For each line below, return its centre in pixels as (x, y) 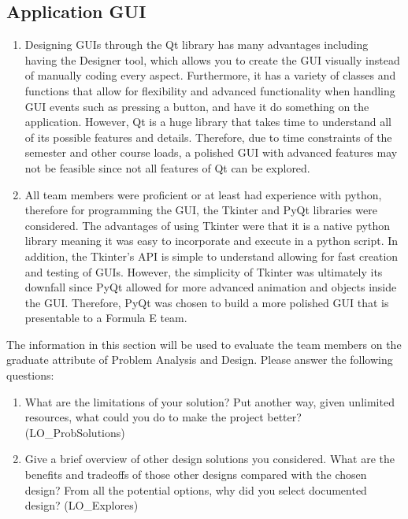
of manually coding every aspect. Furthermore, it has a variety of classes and (210, 75)
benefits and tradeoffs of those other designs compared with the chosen (196, 475)
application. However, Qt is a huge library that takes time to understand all (208, 122)
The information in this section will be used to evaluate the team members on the (204, 344)
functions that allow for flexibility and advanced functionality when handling (210, 90)
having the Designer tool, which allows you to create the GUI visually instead (212, 59)
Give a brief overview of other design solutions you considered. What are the (210, 459)
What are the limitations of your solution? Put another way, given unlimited (210, 401)
